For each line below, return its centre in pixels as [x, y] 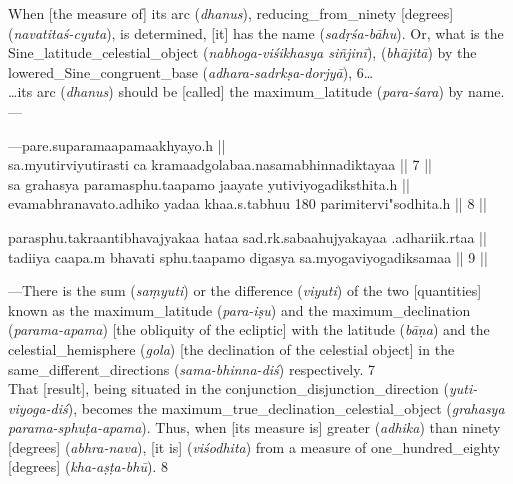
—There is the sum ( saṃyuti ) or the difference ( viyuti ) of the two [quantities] [245, 290]
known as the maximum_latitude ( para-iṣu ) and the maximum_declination [239, 309]
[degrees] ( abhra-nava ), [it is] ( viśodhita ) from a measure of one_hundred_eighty [254, 446]
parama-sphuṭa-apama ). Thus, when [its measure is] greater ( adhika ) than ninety [254, 427]
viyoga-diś [38, 407]
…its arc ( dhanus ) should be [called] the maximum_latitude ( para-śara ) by [236, 91]
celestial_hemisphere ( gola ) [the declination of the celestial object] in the [231, 348]
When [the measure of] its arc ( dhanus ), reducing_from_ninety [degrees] [231, 13]
